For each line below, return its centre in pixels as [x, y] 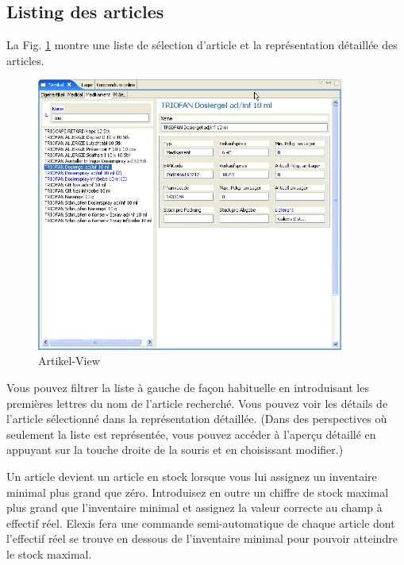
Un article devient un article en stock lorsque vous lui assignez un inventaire [192, 476]
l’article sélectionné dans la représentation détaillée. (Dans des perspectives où [197, 419]
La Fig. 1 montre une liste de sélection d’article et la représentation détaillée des [202, 45]
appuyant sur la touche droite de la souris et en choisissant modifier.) [175, 450]
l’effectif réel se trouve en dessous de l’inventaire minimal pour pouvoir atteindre [202, 538]
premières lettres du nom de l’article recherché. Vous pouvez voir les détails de [197, 403]
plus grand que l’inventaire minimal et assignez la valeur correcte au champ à [194, 507]
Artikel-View [69, 361]
